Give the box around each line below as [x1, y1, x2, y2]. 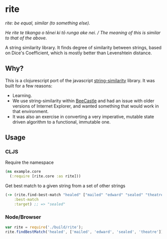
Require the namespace [5, 159, 54, 165]
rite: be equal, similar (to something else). [5, 20, 90, 26]
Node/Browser [5, 213, 41, 220]
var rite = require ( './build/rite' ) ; [5, 225, 83, 230]
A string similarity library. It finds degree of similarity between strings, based [5, 44, 162, 50]
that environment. [12, 108, 49, 114]
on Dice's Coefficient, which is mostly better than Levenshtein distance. [5, 50, 152, 56]
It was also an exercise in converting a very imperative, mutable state [12, 114, 154, 119]
